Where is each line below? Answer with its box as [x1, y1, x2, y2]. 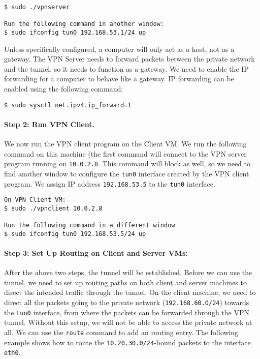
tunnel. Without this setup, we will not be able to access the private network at [4, 317, 252, 327]
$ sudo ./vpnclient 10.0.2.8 [4, 204, 103, 212]
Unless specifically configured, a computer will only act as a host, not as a [4, 43, 235, 54]
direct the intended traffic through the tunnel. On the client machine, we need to [4, 287, 256, 297]
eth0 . [4, 347, 21, 357]
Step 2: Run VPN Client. [4, 118, 94, 129]
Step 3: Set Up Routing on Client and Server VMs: [4, 248, 188, 258]
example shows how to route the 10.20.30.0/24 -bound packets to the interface [4, 337, 251, 347]
